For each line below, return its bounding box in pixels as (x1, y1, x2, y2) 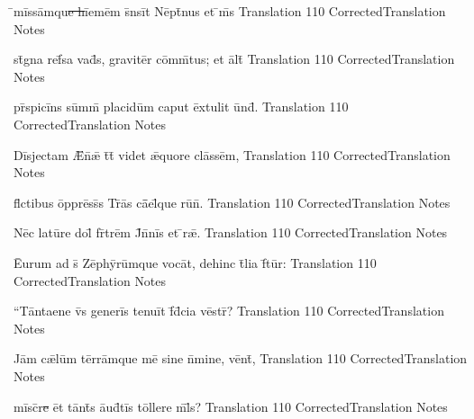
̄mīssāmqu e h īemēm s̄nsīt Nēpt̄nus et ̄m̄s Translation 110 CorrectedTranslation (14, 2, 446, 20)
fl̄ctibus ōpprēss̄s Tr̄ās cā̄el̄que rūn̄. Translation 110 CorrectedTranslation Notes (14, 192, 451, 211)
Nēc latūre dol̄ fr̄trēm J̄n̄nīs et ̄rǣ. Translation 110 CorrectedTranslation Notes (14, 223, 448, 242)
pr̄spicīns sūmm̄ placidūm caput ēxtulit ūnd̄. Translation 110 (14, 97, 349, 116)
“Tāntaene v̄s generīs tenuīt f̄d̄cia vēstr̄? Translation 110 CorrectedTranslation (14, 301, 444, 320)
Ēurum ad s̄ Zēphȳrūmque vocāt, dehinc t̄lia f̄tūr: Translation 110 (14, 253, 377, 272)
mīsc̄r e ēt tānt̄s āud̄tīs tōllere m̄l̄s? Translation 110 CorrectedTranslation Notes (14, 397, 448, 415)
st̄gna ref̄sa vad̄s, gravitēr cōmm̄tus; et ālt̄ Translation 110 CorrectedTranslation (14, 49, 455, 68)
